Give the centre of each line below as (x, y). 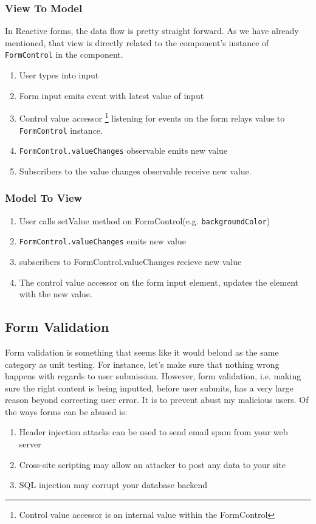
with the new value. (56, 294)
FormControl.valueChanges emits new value (102, 241)
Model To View (44, 198)
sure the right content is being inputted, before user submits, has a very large (149, 388)
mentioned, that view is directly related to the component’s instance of (137, 42)
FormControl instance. (61, 130)
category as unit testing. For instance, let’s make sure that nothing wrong (142, 364)
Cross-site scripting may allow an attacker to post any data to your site (152, 464)
